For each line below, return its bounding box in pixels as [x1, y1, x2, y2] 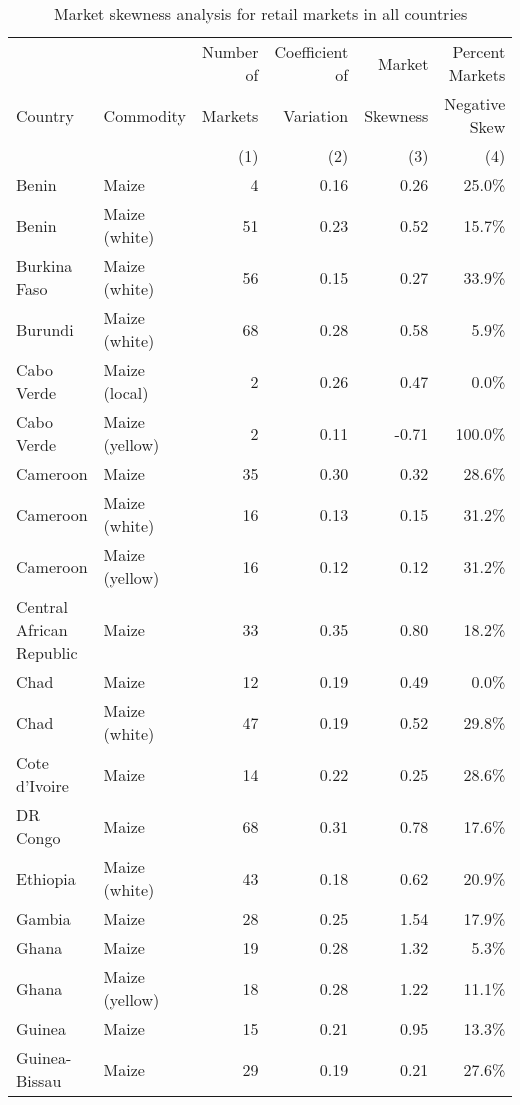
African [16, 618, 68, 641]
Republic [16, 641, 78, 664]
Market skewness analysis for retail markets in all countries [54, 2, 468, 25]
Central [16, 595, 69, 618]
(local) [103, 381, 149, 404]
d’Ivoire [16, 774, 69, 797]
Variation [283, 103, 349, 127]
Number [201, 40, 259, 63]
